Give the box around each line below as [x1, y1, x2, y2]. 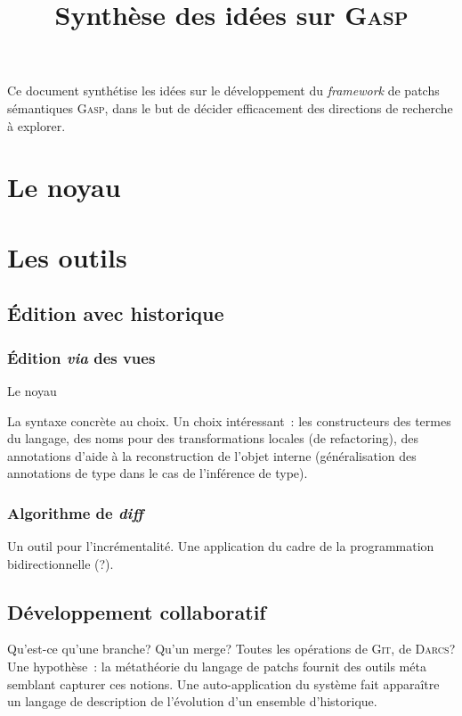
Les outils [7, 238, 127, 275]
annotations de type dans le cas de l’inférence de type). [7, 464, 308, 482]
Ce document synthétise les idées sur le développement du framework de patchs [7, 81, 440, 100]
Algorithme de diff [7, 501, 143, 523]
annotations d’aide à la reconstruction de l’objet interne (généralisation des [7, 446, 417, 465]
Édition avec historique [7, 300, 224, 327]
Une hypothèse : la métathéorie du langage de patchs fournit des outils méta [7, 657, 426, 676]
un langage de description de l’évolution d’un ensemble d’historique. [7, 692, 377, 711]
